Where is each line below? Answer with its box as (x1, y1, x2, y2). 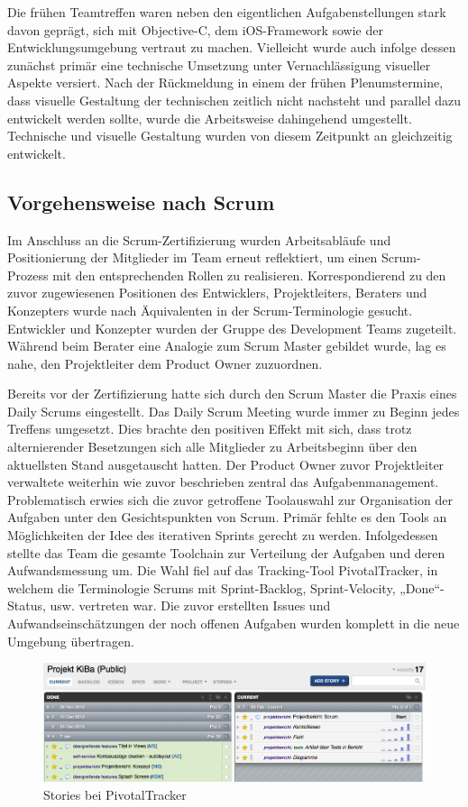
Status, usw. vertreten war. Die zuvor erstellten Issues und (7, 596, 331, 615)
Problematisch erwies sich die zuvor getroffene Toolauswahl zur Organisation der (7, 490, 453, 509)
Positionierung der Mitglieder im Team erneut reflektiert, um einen (7, 248, 378, 267)
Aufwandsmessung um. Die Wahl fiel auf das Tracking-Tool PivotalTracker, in (7, 561, 438, 580)
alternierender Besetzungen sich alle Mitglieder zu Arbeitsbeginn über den (7, 437, 418, 456)
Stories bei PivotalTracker (43, 784, 187, 803)
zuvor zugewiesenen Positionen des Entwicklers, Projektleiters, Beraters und (7, 283, 427, 302)
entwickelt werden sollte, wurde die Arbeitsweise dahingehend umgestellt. (7, 108, 412, 127)
